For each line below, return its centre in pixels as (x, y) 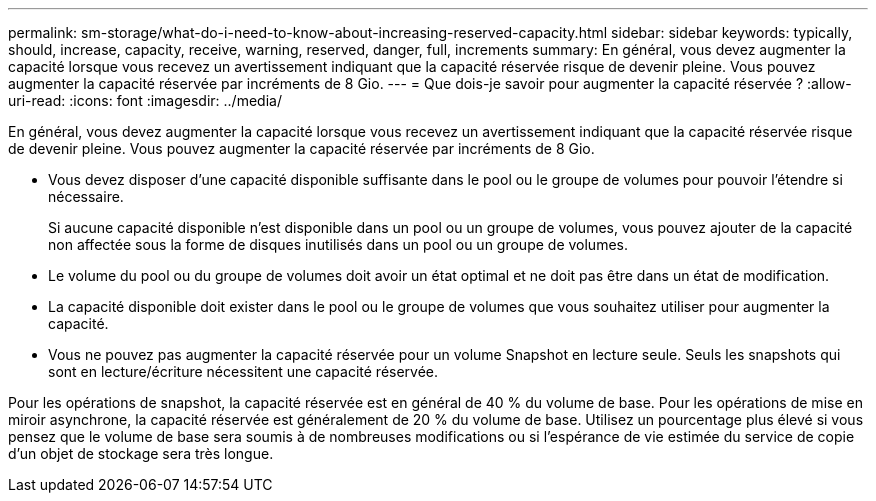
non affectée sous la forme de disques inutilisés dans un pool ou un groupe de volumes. (338, 244)
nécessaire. (86, 196)
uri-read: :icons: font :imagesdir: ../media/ (145, 100)
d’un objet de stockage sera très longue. (141, 453)
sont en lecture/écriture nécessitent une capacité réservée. (243, 371)
